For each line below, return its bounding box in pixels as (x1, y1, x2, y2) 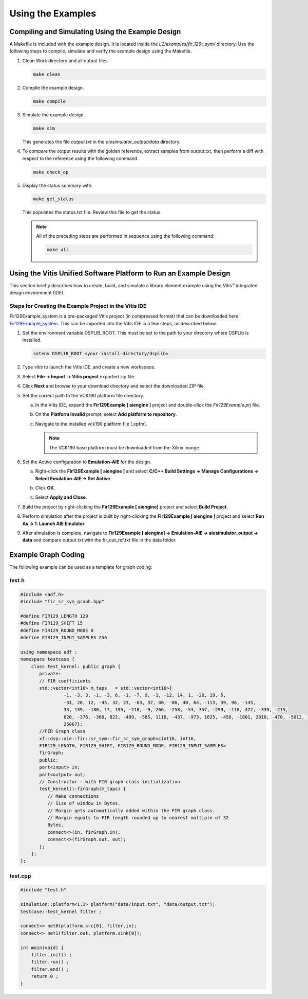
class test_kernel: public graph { (31, 663, 121, 669)
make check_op (33, 169, 69, 175)
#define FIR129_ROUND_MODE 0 (20, 627, 94, 633)
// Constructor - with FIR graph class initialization (39, 779, 180, 785)
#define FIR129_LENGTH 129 (20, 613, 88, 619)
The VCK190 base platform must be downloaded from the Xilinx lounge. (49, 444, 201, 450)
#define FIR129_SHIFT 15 (20, 620, 83, 626)
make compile (33, 98, 66, 104)
